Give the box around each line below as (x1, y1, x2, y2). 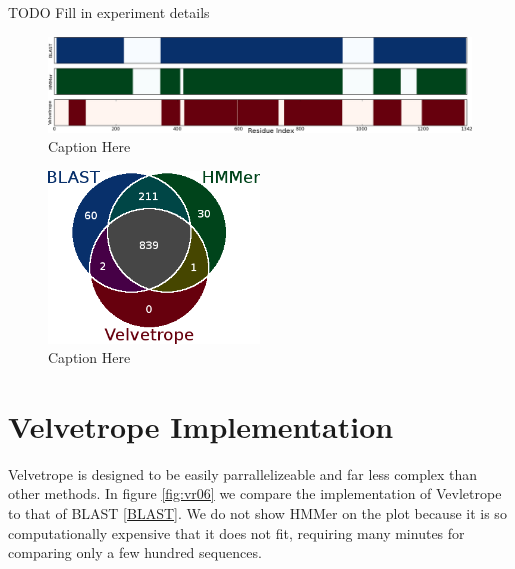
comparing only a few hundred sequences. (8, 542, 262, 563)
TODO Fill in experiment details (8, 2, 210, 22)
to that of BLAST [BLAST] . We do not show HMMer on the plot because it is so (8, 503, 507, 524)
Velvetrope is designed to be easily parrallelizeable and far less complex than (8, 463, 478, 484)
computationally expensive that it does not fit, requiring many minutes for (8, 522, 465, 543)
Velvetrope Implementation (8, 405, 394, 446)
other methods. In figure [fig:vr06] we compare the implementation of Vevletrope (8, 483, 502, 504)
